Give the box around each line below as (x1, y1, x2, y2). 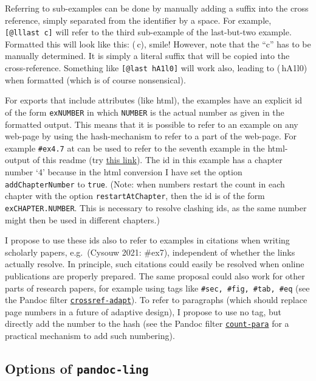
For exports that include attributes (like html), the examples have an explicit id (5, 94, 303, 107)
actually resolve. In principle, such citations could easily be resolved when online (5, 257, 304, 270)
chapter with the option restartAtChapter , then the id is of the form (5, 189, 265, 202)
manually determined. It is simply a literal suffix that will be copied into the (5, 49, 290, 62)
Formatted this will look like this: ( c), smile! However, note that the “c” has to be (5, 37, 311, 50)
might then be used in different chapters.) (5, 213, 160, 226)
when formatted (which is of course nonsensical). (5, 73, 186, 86)
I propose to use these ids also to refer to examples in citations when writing (5, 234, 290, 246)
